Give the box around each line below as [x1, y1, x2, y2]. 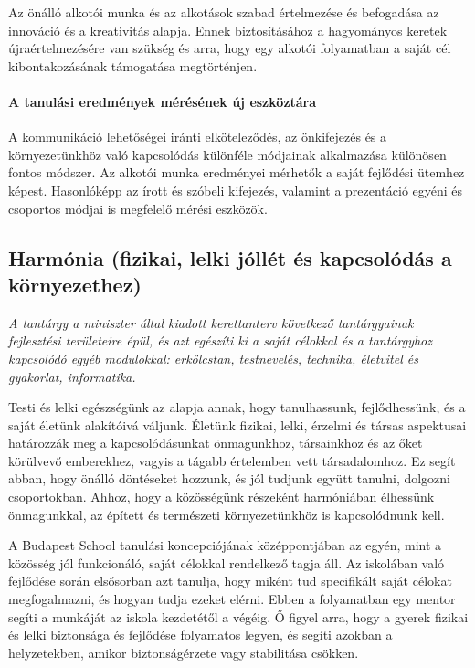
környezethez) [8, 270, 142, 298]
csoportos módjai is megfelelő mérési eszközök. [8, 198, 268, 217]
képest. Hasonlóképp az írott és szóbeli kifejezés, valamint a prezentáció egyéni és [8, 180, 463, 199]
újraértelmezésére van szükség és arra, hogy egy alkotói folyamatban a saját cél [8, 38, 451, 58]
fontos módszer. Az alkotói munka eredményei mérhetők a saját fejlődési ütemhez [8, 163, 465, 182]
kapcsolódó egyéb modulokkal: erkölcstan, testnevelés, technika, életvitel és [8, 348, 418, 367]
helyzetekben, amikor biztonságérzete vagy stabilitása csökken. [8, 642, 359, 662]
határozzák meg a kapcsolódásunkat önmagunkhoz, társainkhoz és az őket [8, 433, 423, 452]
